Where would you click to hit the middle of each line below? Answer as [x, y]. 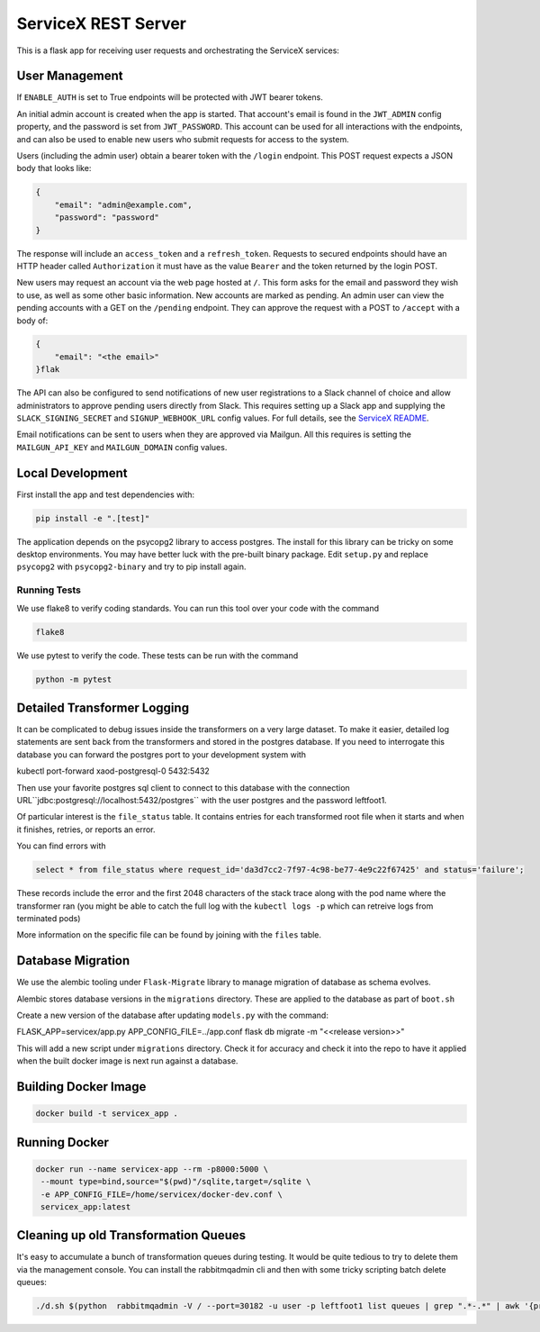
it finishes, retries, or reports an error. [86, 829]
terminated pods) [49, 918]
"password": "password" [107, 217]
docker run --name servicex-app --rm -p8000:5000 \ [152, 1169]
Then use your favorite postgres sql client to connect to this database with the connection [183, 787]
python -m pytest [74, 679]
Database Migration [73, 960]
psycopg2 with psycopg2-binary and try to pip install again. [131, 566]
